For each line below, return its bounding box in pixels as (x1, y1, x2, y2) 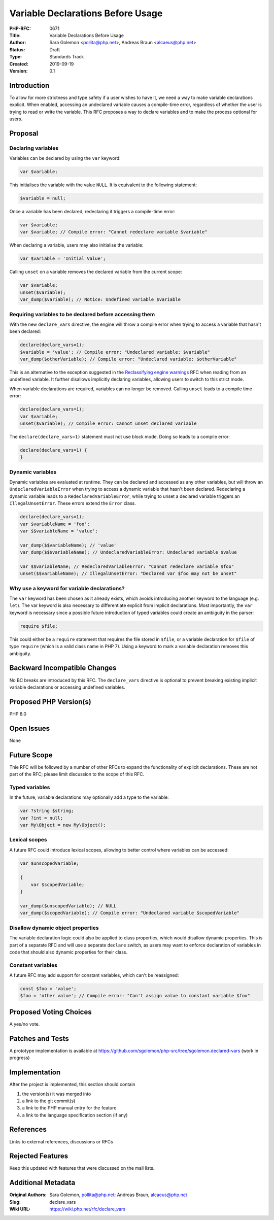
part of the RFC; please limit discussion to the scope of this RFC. (9, 771, 145, 777)
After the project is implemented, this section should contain (9, 1081, 135, 1088)
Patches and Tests (9, 1034, 70, 1043)
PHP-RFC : (9, 25, 31, 31)
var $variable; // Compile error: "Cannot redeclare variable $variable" (20, 229, 208, 235)
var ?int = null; (20, 815, 63, 821)
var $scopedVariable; (30, 882, 85, 888)
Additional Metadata (9, 1178, 76, 1187)
